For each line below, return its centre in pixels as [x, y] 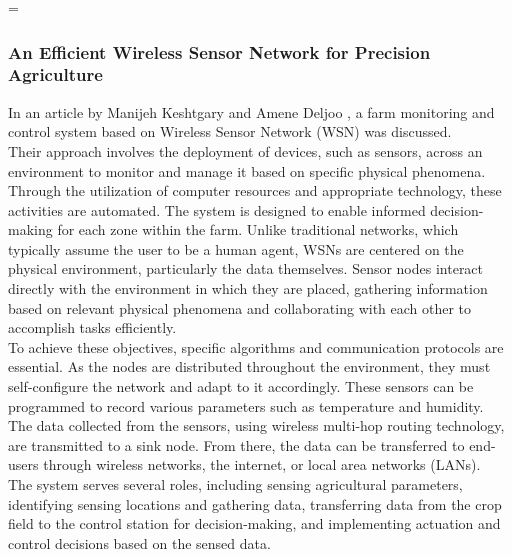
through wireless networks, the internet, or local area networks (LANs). [262, 464]
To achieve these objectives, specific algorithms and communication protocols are [256, 346]
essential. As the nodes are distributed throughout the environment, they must [249, 366]
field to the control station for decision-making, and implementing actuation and [254, 523]
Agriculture [55, 74]
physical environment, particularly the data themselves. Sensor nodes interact [246, 268]
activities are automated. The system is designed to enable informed [217, 209]
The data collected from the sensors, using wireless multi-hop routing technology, [256, 425]
